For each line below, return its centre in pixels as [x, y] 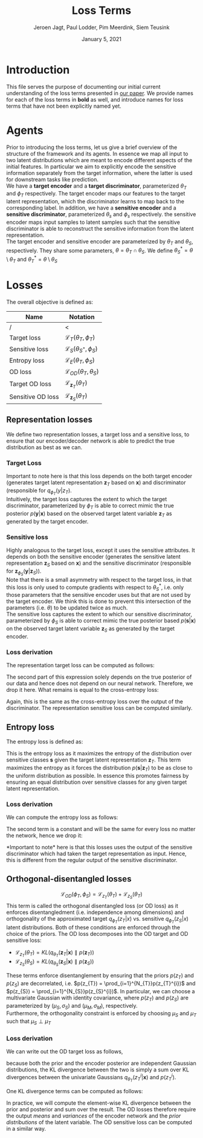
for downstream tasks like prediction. [52, 179]
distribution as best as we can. [44, 447]
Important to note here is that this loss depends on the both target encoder [99, 476]
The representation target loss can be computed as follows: [81, 665]
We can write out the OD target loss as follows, [65, 1051]
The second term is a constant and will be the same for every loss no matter [101, 829]
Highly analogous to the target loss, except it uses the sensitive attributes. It [101, 550]
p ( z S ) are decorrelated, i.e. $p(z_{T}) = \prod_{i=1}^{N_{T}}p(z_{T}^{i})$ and [101, 984]
